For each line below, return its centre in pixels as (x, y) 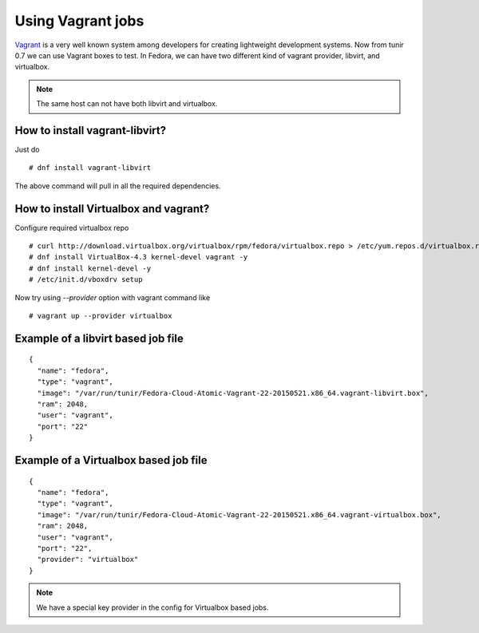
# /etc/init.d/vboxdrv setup (86, 280)
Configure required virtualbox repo (72, 227)
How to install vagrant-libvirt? (91, 131)
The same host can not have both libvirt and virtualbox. (127, 104)
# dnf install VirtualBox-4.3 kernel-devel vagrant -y (139, 257)
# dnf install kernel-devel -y (90, 268)
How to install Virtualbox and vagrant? (112, 209)
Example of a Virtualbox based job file (111, 460)
